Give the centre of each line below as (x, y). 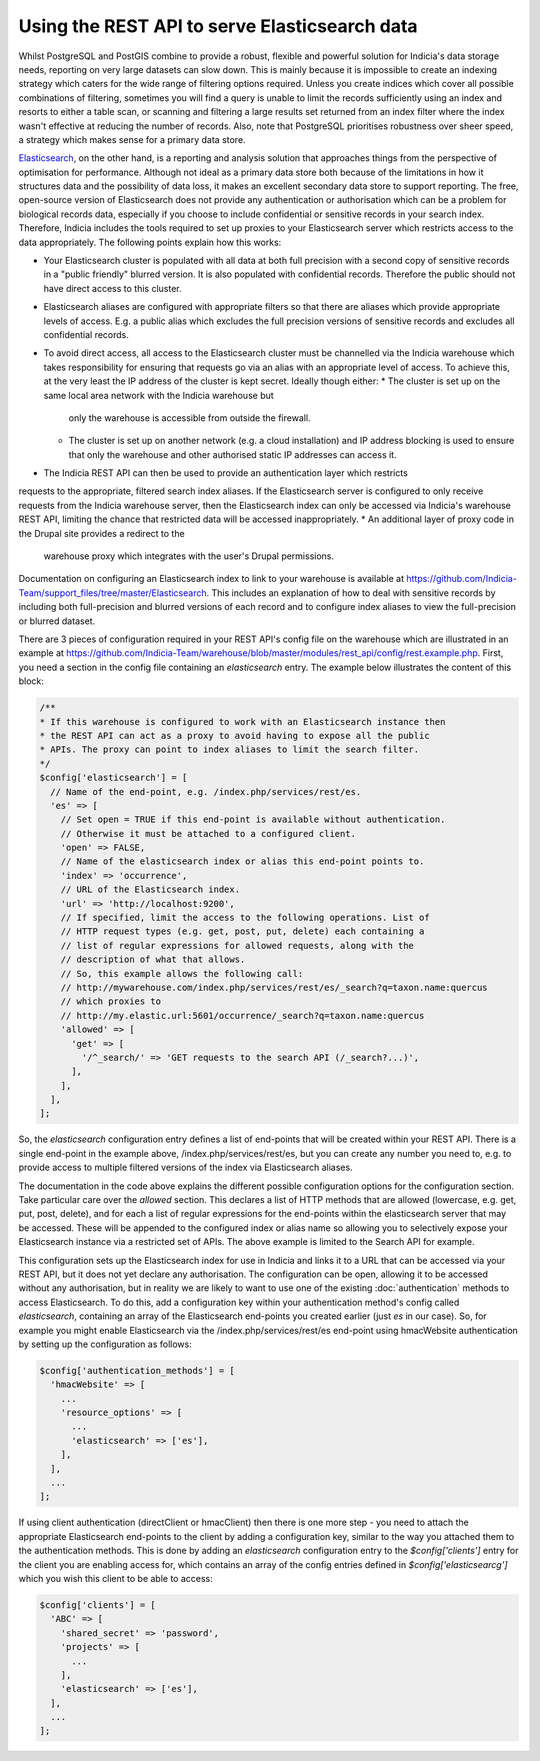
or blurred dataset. (57, 621)
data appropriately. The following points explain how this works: (150, 242)
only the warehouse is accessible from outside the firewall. (189, 417)
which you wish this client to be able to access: (116, 1578)
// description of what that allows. (153, 959)
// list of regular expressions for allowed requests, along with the (237, 945)
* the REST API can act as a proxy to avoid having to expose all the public (234, 735)
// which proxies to (111, 1001)
